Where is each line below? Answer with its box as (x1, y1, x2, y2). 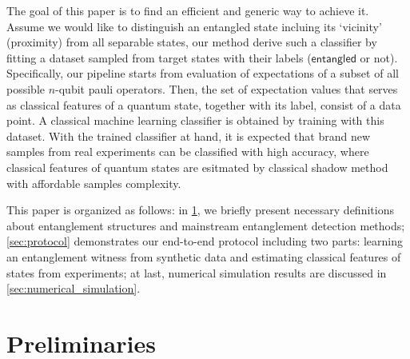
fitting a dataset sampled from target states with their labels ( (6, 49, 312, 66)
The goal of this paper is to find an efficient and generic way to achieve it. (6, 2, 369, 18)
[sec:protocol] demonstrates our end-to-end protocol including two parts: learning (6, 233, 404, 249)
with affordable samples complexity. (6, 174, 181, 191)
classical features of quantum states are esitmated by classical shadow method (6, 158, 388, 175)
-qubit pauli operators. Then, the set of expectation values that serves (55, 80, 398, 97)
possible (6, 80, 45, 97)
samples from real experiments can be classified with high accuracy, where (6, 143, 369, 160)
